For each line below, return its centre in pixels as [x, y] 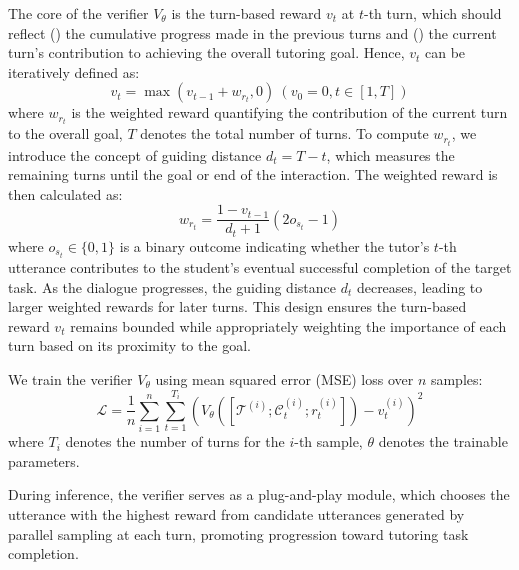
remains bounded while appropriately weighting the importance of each [288, 325]
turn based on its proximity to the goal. [129, 345]
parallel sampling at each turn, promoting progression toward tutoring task [238, 533]
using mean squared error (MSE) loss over [284, 378]
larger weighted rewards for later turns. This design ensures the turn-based [237, 306]
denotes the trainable [443, 441]
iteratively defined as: [74, 71]
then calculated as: [65, 193]
